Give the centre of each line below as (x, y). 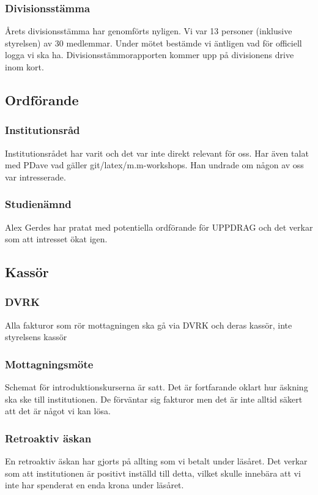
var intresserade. (35, 177)
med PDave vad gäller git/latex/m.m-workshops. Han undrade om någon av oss (154, 165)
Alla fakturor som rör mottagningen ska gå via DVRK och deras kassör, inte (149, 325)
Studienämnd (38, 204)
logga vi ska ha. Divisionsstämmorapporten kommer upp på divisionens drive (150, 55)
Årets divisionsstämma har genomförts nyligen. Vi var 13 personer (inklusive (149, 31)
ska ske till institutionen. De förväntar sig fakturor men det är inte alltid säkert (154, 399)
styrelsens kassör (36, 337)
